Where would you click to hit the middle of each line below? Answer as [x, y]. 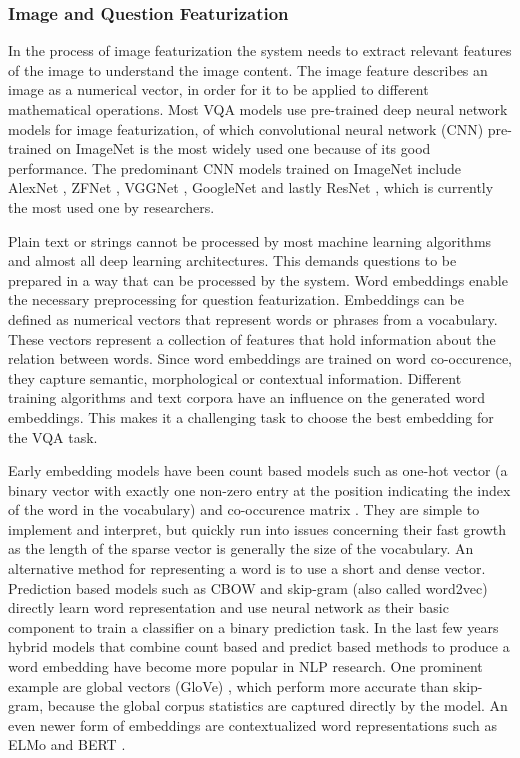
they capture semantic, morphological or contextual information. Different [235, 377]
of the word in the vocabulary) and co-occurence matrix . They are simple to [244, 509]
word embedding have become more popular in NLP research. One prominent [245, 666]
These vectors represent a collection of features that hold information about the [252, 338]
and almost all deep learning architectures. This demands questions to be [232, 260]
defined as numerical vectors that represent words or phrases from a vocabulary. [253, 318]
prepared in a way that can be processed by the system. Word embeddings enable [258, 279]
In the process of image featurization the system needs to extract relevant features [260, 50]
